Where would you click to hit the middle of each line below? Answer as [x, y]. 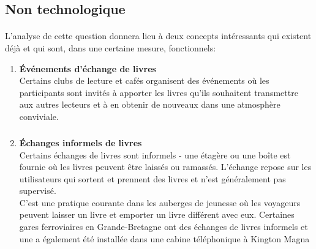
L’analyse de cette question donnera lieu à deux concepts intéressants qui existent [158, 36]
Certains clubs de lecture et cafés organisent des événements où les [144, 80]
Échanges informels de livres [81, 142]
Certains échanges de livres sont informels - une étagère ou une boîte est [155, 154]
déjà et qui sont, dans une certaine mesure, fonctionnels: [111, 47]
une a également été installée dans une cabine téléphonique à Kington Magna [164, 238]
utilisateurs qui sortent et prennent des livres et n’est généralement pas [152, 178]
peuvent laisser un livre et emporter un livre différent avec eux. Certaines [157, 214]
